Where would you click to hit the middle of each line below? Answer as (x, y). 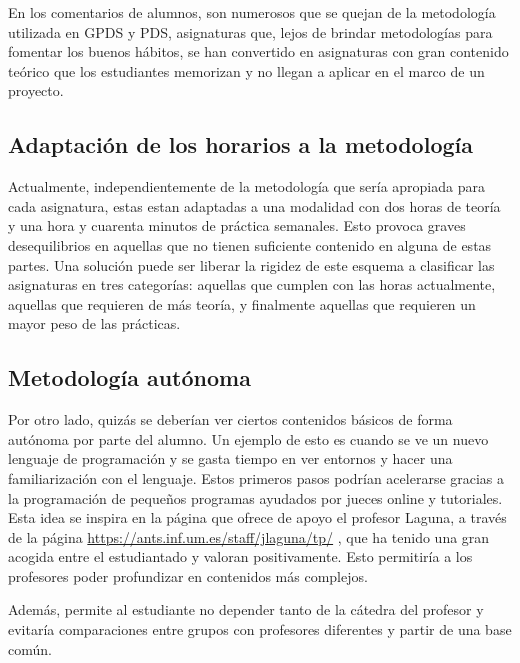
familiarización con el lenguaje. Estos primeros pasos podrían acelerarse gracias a (256, 477)
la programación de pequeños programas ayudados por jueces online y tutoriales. (255, 497)
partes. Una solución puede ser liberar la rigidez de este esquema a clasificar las (251, 264)
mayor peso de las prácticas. (94, 323)
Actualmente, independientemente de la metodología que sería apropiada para (246, 186)
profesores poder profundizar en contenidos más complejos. (188, 575)
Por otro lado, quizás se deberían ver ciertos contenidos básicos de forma (230, 419)
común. (30, 648)
